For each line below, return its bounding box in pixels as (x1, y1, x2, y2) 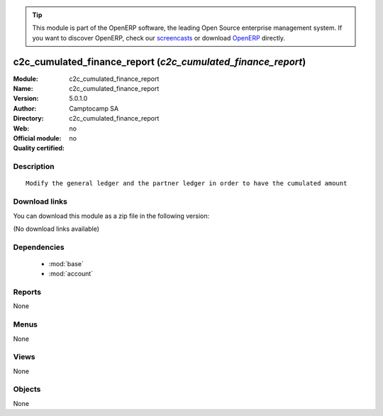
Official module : (13, 134, 62, 143)
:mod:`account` (48, 270, 94, 278)
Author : (13, 104, 37, 113)
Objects (13, 384, 41, 394)
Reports (13, 288, 42, 297)
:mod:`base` (48, 259, 84, 268)
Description (13, 162, 55, 172)
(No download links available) (13, 224, 99, 233)
